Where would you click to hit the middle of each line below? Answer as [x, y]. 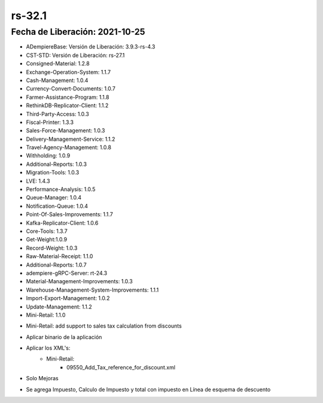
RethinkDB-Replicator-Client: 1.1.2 [67, 105]
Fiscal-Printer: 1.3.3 [50, 122]
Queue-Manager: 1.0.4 [54, 198]
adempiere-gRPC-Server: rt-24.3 [67, 273]
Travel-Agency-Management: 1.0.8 [69, 147]
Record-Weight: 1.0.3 [52, 248]
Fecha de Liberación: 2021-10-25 [78, 32]
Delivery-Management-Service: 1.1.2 [71, 139]
